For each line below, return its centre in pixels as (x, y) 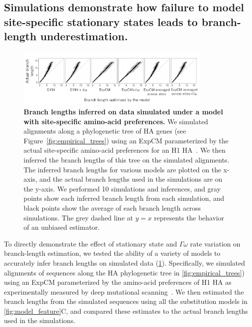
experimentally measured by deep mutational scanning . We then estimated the (124, 291)
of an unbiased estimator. (62, 227)
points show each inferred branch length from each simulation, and (124, 198)
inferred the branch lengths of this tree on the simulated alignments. (126, 159)
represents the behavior (189, 217)
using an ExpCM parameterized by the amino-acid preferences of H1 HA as (118, 282)
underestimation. (84, 36)
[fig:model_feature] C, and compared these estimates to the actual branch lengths (126, 311)
